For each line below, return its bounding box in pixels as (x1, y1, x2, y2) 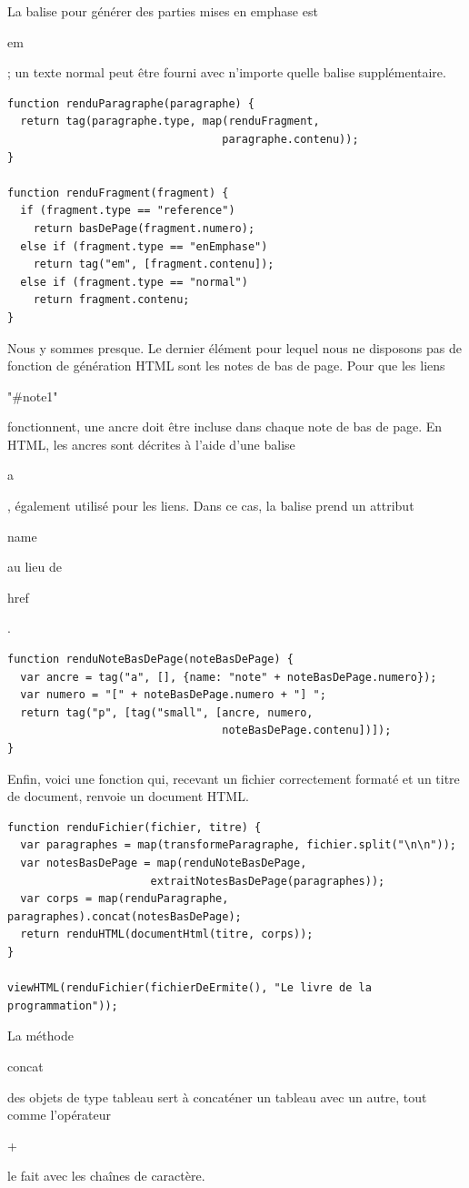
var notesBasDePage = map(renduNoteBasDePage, (20, 856, 307, 869)
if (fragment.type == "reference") (20, 204, 235, 218)
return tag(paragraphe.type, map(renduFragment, (20, 115, 320, 128)
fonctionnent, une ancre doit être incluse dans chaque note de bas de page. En (7, 417, 443, 436)
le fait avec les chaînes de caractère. (7, 1166, 205, 1185)
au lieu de (7, 557, 62, 576)
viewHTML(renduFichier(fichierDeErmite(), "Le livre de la (7, 981, 372, 995)
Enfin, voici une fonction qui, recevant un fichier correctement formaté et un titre (7, 768, 460, 787)
